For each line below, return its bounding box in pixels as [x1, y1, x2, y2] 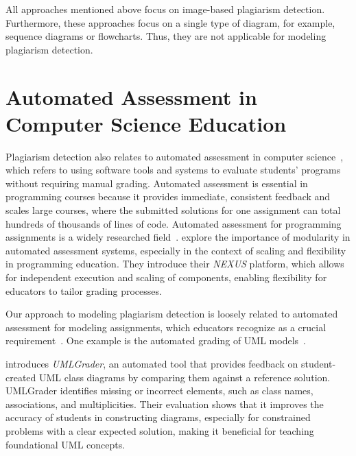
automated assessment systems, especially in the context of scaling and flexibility [5, 243, 346, 257]
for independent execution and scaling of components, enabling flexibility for [5, 270, 327, 285]
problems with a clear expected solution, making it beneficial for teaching [5, 423, 314, 437]
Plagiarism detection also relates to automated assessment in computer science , [5, 149, 344, 163]
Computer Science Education [5, 109, 287, 137]
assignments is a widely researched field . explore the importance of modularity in [5, 230, 351, 244]
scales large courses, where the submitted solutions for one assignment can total [5, 203, 341, 217]
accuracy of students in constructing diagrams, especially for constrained [5, 410, 311, 424]
